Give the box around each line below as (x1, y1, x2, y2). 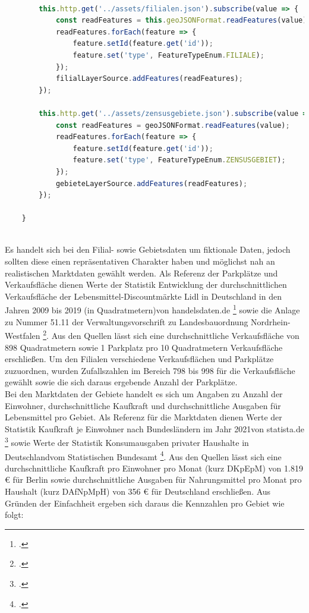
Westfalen (5, 329, 40, 341)
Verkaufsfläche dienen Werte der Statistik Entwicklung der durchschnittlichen (5, 278, 287, 291)
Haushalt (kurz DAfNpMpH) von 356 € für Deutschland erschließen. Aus (5, 485, 271, 497)
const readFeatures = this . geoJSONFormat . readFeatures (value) (55, 16, 307, 25)
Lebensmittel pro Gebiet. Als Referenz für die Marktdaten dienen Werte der (5, 411, 282, 423)
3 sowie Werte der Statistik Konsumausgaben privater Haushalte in (5, 435, 249, 448)
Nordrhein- (251, 315, 291, 328)
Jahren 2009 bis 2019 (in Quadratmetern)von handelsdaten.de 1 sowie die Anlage (5, 302, 300, 316)
